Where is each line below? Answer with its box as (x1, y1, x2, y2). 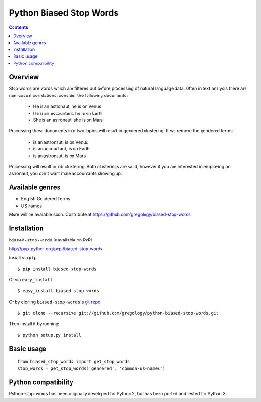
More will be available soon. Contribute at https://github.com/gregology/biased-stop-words (9, 211, 191, 217)
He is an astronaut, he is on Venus (33, 103, 101, 109)
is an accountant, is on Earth (33, 146, 90, 152)
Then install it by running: (9, 321, 60, 327)
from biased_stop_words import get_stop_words (17, 359, 130, 364)
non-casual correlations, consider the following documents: (9, 92, 128, 98)
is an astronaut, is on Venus (33, 139, 88, 145)
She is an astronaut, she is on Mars (33, 117, 103, 123)
